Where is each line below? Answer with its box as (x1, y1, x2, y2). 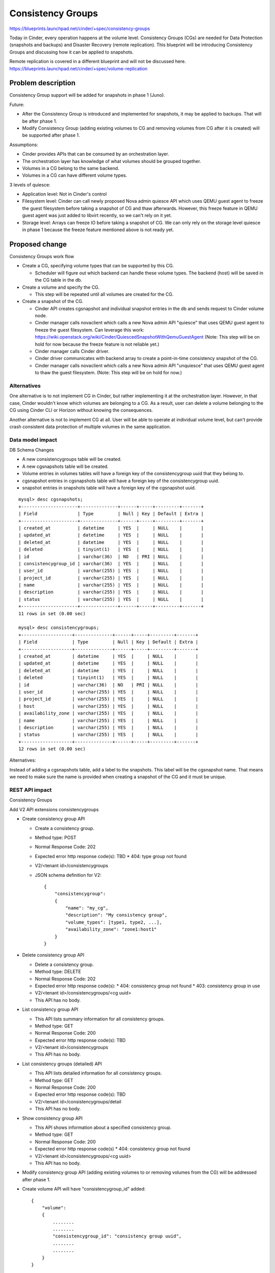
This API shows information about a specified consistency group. (35, 1124, 172, 1130)
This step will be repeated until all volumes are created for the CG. (35, 291, 174, 297)
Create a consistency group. (35, 825, 94, 831)
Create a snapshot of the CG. (22, 298, 84, 305)
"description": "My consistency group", (65, 912, 168, 918)
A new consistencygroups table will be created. (22, 456, 122, 462)
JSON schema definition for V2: (35, 872, 102, 878)
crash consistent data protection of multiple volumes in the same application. (9, 423, 171, 430)
